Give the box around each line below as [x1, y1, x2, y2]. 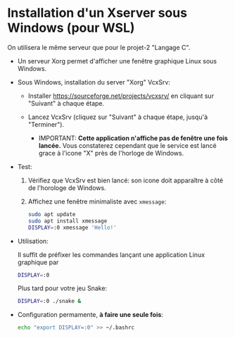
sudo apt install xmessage [27, 217, 108, 225]
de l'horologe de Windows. [27, 183, 107, 192]
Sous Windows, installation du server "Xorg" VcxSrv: [17, 77, 171, 86]
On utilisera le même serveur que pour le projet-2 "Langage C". [7, 43, 191, 51]
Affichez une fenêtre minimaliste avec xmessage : [27, 197, 167, 206]
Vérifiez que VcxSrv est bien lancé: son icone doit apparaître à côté [27, 176, 224, 184]
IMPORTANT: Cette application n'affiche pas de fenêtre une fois [38, 134, 229, 142]
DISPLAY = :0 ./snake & [17, 298, 82, 305]
